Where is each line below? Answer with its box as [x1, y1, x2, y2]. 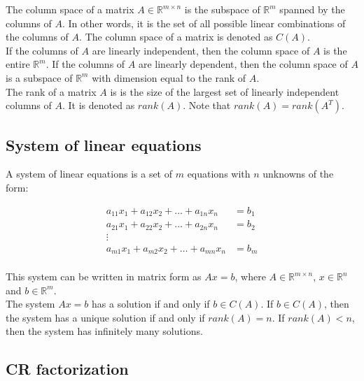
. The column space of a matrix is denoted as [79, 29, 273, 44]
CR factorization [6, 358, 129, 380]
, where [234, 269, 266, 284]
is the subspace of [184, 2, 260, 16]
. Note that [183, 98, 231, 113]
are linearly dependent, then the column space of [138, 57, 348, 71]
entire [6, 57, 30, 71]
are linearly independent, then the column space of [92, 43, 310, 57]
